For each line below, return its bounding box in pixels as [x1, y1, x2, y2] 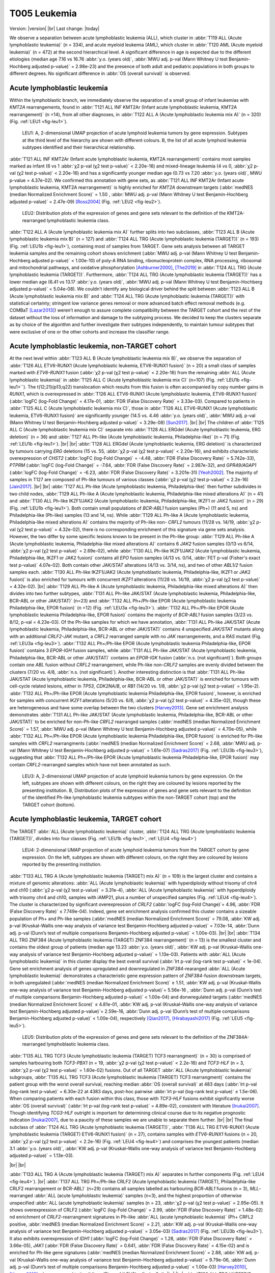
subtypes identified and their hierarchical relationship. [22, 144, 135, 150]
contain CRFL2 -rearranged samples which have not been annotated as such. [9, 761, 171, 767]
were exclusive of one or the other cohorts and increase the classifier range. [9, 328, 170, 335]
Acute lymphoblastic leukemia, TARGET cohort [9, 815, 161, 823]
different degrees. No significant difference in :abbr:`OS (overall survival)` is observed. [9, 70, 191, 76]
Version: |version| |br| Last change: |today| [9, 25, 100, 32]
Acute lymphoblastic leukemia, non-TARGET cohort [9, 342, 177, 351]
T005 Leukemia [9, 8, 77, 19]
